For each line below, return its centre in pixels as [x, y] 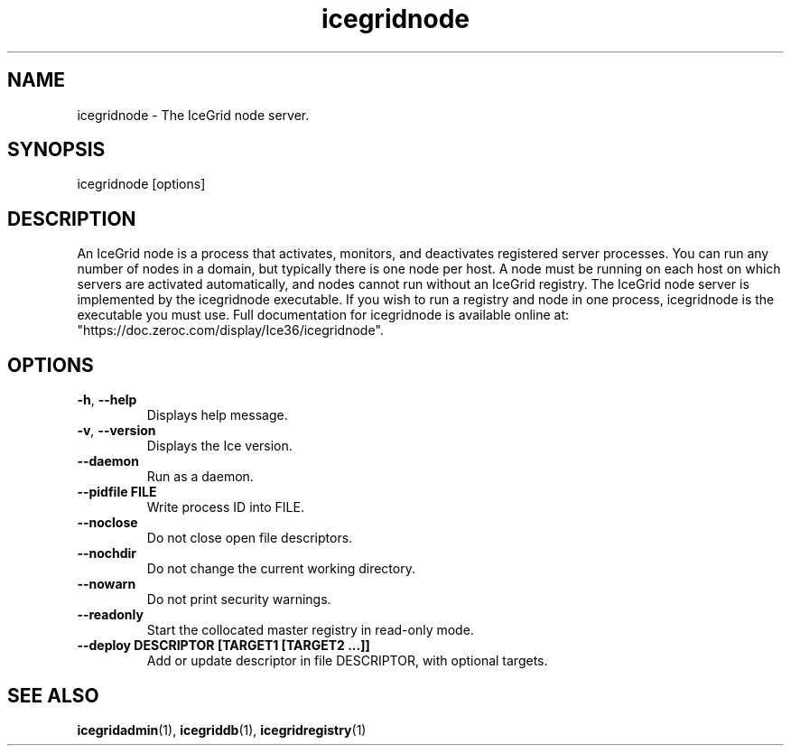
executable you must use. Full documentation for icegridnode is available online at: [323, 315]
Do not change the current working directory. [281, 569]
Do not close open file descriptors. [250, 538]
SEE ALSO [53, 695]
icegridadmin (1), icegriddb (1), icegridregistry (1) [222, 730]
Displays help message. [217, 415]
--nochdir [107, 553]
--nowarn [107, 584]
